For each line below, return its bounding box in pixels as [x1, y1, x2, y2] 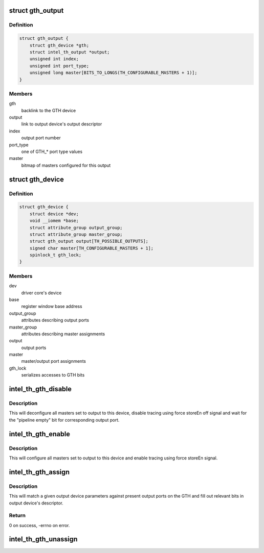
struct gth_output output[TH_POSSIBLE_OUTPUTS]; [29, 238, 149, 244]
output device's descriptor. [9, 500, 64, 506]
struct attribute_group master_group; [29, 231, 123, 237]
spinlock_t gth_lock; [29, 252, 82, 258]
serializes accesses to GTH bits [21, 372, 85, 378]
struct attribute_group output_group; [29, 225, 123, 230]
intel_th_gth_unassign [9, 535, 78, 544]
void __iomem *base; [29, 218, 79, 224]
